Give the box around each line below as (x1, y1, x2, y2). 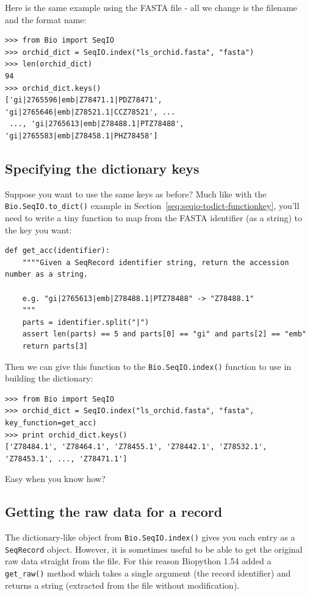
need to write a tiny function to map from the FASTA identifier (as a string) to (5, 211, 303, 224)
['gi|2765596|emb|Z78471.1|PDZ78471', (5, 96, 162, 105)
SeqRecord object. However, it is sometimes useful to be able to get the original (5, 542, 303, 555)
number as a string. (5, 270, 88, 279)
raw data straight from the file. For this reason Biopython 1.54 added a (5, 555, 272, 567)
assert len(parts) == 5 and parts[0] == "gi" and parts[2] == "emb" (22, 330, 306, 339)
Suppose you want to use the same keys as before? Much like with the (5, 187, 267, 200)
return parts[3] (22, 341, 88, 350)
